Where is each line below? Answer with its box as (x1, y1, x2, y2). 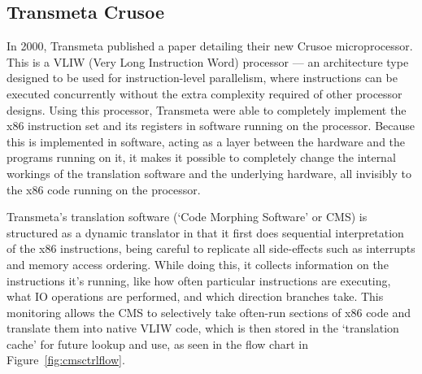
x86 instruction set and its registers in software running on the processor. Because (7, 117, 415, 134)
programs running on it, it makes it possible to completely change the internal (7, 149, 396, 166)
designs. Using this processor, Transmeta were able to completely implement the (7, 101, 407, 118)
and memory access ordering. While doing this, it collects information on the (7, 255, 389, 272)
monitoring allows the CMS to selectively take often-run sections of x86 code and (7, 303, 411, 320)
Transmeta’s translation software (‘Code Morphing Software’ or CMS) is (7, 208, 368, 225)
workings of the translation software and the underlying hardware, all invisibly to (7, 164, 411, 181)
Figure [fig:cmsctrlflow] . (7, 351, 125, 368)
